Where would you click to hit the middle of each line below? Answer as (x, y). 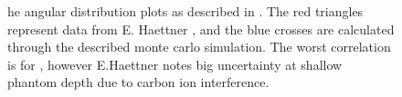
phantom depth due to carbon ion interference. (138, 82)
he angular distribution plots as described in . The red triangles (185, 11)
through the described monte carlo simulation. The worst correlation (199, 47)
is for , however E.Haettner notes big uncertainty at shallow (175, 64)
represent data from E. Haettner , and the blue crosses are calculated (201, 29)
